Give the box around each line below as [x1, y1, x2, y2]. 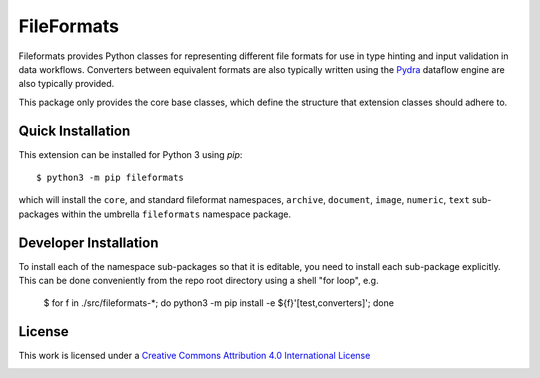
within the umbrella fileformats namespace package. [61, 208, 292, 220]
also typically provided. [18, 78, 115, 90]
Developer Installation [18, 234, 159, 251]
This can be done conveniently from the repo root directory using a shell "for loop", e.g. [18, 275, 379, 287]
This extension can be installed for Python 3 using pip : [18, 148, 243, 160]
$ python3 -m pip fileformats [36, 172, 185, 184]
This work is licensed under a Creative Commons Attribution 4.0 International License [18, 350, 371, 362]
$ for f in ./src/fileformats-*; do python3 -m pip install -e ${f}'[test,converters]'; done [43, 297, 395, 309]
